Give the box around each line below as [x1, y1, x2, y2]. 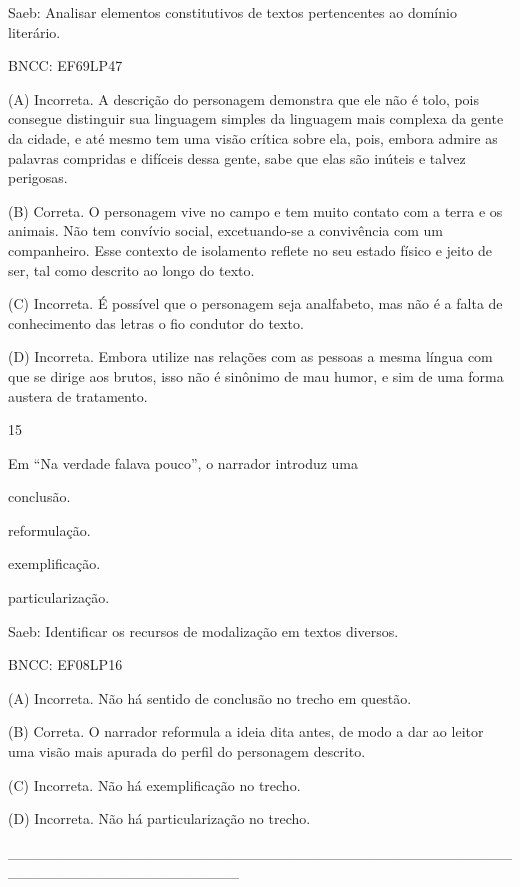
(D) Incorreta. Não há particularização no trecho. [8, 808, 311, 829]
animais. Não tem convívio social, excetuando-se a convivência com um [8, 220, 443, 241]
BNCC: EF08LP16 [8, 654, 123, 675]
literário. [8, 21, 61, 42]
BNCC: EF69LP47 [8, 55, 123, 76]
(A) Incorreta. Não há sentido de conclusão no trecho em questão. [8, 687, 412, 708]
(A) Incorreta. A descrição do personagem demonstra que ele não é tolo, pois [8, 88, 480, 109]
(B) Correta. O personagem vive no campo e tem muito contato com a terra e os [8, 200, 503, 221]
